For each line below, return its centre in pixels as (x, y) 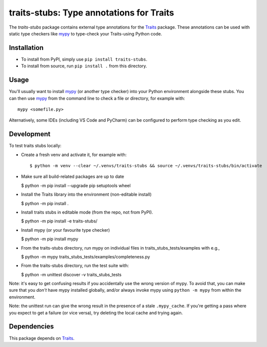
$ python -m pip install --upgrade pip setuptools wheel (76, 185)
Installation (26, 48)
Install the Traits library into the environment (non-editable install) (86, 194)
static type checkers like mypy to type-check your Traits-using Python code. (86, 33)
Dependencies (31, 326)
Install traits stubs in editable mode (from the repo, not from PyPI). (87, 212)
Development (30, 134)
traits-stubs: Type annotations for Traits (92, 13)
